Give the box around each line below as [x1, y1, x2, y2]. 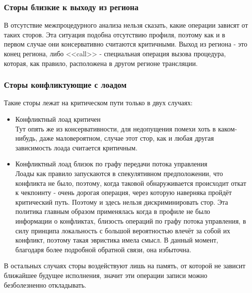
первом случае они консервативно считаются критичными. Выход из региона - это [4, 39, 248, 49]
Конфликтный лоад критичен [15, 114, 101, 124]
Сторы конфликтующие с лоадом [4, 79, 127, 91]
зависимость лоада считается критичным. [15, 142, 138, 152]
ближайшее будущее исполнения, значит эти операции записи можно [4, 270, 207, 280]
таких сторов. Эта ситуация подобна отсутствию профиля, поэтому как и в [4, 29, 225, 39]
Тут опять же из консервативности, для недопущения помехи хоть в [15, 123, 216, 133]
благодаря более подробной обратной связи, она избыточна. [15, 244, 191, 254]
